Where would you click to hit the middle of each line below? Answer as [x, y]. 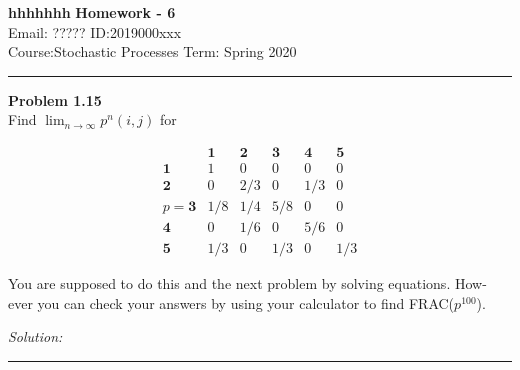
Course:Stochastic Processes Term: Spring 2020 [152, 51]
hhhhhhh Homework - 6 [92, 12]
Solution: [35, 336]
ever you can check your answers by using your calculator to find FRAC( [231, 302]
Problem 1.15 [55, 99]
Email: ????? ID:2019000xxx [95, 31]
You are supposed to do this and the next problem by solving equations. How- [247, 283]
